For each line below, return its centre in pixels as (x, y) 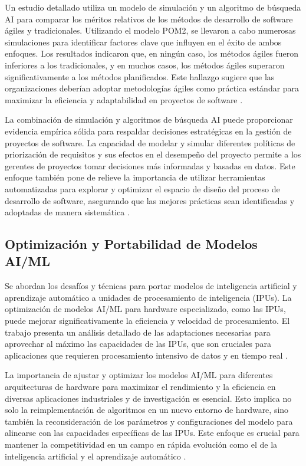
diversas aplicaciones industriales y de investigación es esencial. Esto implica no (148, 398)
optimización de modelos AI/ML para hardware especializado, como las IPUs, (145, 309)
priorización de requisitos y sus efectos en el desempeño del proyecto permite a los (153, 154)
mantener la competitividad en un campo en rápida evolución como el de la (141, 444)
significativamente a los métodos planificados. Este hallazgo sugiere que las (140, 76)
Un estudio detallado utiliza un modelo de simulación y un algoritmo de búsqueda (153, 7)
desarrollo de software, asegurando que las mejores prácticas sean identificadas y (150, 200)
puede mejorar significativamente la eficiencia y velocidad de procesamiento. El (147, 321)
